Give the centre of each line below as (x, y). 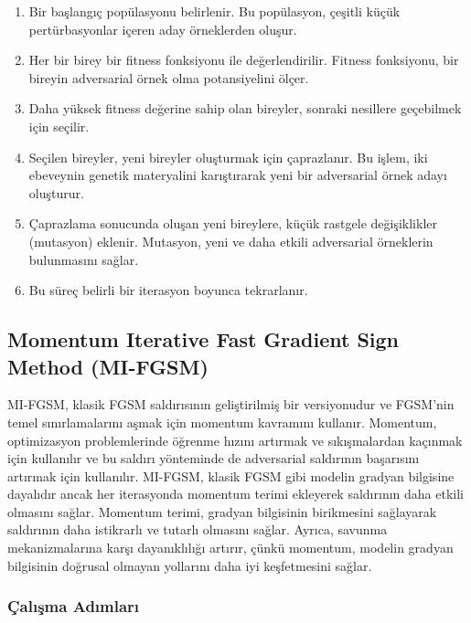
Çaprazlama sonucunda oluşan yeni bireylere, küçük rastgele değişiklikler (233, 223)
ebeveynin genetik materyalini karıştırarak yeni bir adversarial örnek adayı (238, 175)
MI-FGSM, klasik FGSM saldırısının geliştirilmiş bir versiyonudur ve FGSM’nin (231, 404)
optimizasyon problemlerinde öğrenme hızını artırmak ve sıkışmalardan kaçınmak (235, 440)
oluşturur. (56, 192)
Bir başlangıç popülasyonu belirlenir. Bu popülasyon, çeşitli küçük (214, 11)
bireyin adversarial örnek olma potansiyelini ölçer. (169, 77)
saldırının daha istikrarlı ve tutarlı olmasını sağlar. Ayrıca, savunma (198, 529)
